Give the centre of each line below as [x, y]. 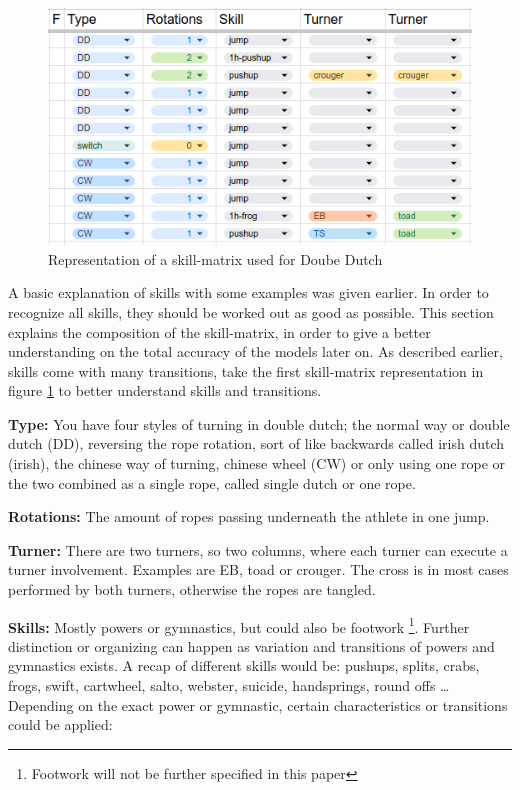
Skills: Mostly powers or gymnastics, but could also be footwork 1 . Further [239, 625]
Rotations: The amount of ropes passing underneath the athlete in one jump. [249, 516]
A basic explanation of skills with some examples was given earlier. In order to [248, 292]
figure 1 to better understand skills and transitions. [165, 390]
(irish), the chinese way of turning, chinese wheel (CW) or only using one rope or [257, 463]
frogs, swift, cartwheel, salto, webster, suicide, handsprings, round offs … [229, 685]
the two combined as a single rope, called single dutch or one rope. [212, 482]
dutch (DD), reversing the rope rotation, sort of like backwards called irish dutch [256, 443]
